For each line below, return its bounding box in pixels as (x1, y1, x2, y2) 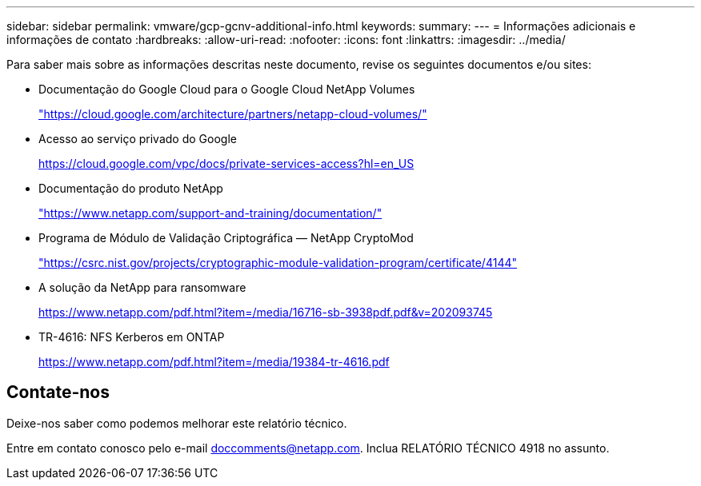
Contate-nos (6, 382, 110, 403)
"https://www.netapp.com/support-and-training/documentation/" (38, 206, 383, 220)
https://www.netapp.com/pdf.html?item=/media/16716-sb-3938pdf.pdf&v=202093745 (38, 305, 493, 319)
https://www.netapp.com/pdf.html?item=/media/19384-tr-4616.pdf (38, 355, 390, 368)
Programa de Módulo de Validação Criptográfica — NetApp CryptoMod (38, 231, 414, 245)
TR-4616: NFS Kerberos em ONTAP (38, 330, 225, 344)
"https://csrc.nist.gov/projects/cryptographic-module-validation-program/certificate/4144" (38, 256, 517, 269)
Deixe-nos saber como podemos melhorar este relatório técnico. (6, 416, 347, 430)
